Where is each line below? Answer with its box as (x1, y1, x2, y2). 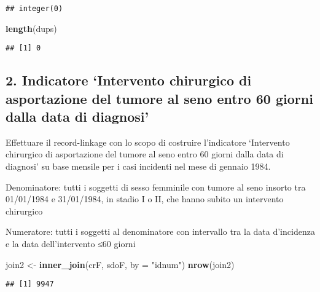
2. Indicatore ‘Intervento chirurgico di (6, 71, 252, 90)
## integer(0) (6, 4, 63, 13)
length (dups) (6, 22, 57, 34)
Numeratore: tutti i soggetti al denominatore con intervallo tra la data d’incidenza (6, 225, 315, 238)
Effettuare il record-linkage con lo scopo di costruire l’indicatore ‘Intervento (6, 135, 290, 148)
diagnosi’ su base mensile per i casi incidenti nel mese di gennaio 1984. (6, 160, 271, 173)
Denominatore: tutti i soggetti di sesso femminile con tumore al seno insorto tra (6, 180, 306, 193)
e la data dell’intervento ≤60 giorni (6, 237, 136, 250)
